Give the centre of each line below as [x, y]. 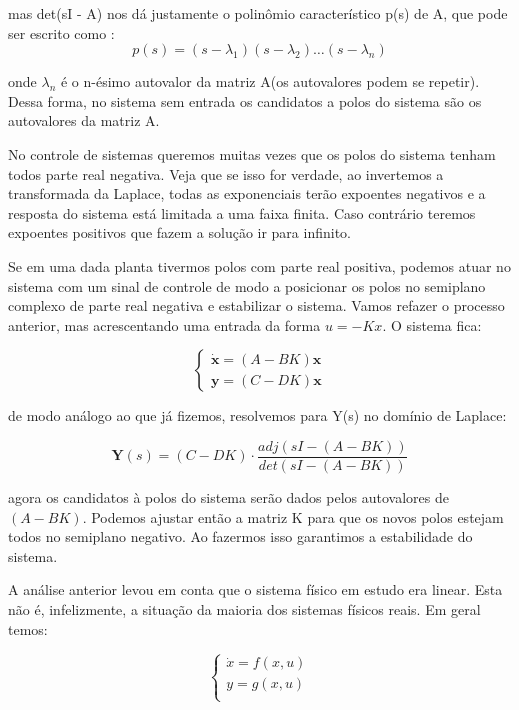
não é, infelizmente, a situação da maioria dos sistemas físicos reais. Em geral [244, 608]
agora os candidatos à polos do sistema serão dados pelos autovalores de [228, 496]
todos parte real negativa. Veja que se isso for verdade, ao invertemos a [226, 173]
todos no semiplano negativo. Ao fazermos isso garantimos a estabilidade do [240, 536]
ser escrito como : [61, 32]
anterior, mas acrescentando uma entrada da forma [164, 324]
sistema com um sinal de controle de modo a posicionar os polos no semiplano [247, 285]
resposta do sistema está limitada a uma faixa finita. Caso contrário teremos [242, 212]
